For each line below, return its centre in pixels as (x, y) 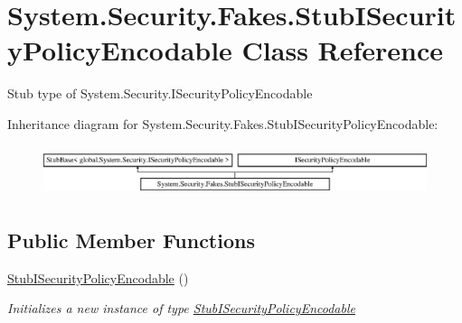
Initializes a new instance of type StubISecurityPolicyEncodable (181, 308)
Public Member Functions (131, 240)
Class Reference (343, 50)
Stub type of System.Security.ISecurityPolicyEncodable (160, 93)
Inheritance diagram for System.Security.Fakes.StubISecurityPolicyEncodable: (223, 123)
